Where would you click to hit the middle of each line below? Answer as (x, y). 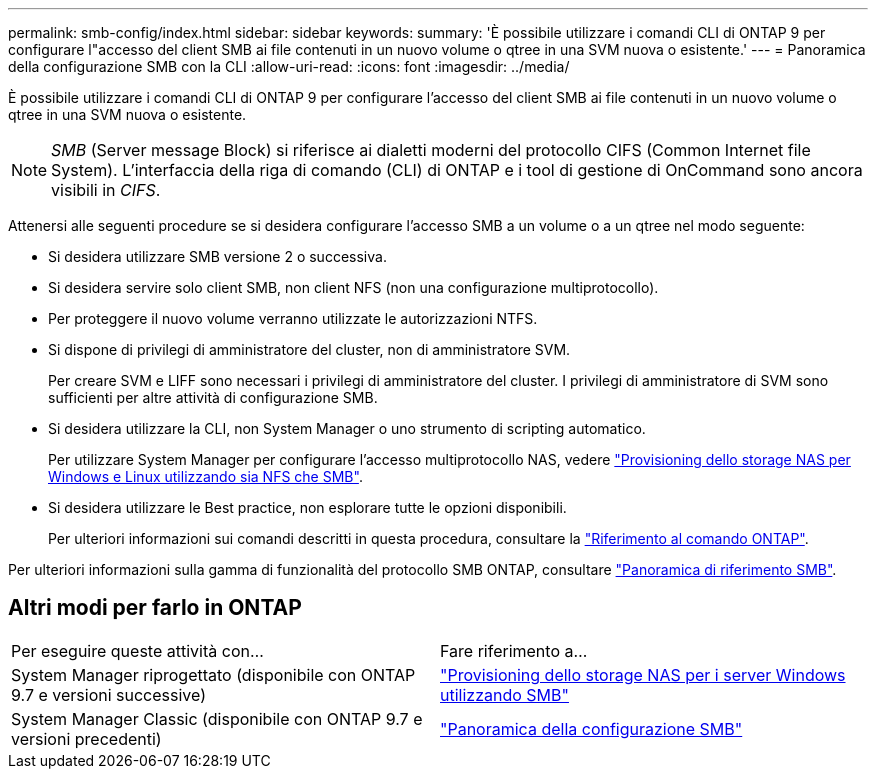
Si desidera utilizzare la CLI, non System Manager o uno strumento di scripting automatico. (347, 428)
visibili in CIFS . (106, 190)
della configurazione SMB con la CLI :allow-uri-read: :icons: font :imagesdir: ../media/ (289, 66)
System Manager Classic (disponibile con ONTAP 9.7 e (217, 718)
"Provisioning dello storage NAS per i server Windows (643, 674)
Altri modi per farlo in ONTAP (155, 608)
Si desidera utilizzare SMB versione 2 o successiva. (217, 256)
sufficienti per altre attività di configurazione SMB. (213, 397)
